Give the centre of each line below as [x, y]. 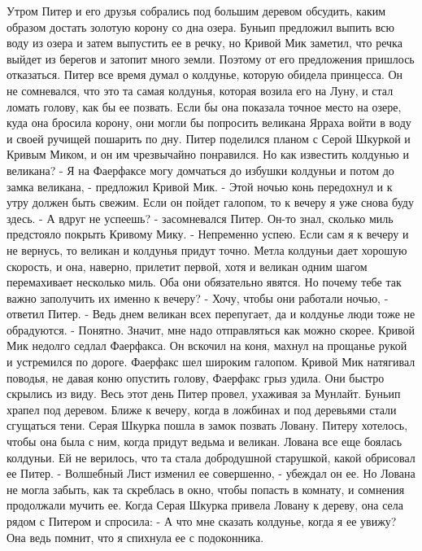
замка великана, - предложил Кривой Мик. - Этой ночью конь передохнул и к [200, 186]
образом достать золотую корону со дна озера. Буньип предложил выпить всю [200, 26]
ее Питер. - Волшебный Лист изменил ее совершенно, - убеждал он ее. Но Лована [211, 473]
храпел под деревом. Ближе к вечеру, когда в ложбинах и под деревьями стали [202, 409]
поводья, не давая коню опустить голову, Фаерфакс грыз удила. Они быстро [196, 377]
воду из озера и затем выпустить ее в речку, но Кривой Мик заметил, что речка [204, 43]
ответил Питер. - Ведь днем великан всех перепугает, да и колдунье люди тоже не [211, 314]
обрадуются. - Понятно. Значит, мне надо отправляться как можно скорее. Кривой [211, 329]
